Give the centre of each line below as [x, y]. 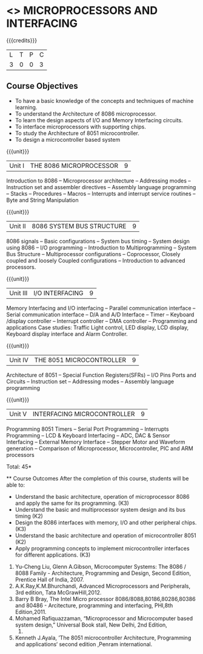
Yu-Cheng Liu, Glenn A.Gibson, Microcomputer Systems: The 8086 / [101, 566]
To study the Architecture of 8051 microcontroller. [77, 133]
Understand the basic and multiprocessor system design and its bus [100, 509]
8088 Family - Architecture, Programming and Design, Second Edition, [103, 573]
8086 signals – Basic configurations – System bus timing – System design [98, 241]
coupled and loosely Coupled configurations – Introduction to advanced [96, 260]
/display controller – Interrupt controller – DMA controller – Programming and [102, 321]
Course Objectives [42, 86]
